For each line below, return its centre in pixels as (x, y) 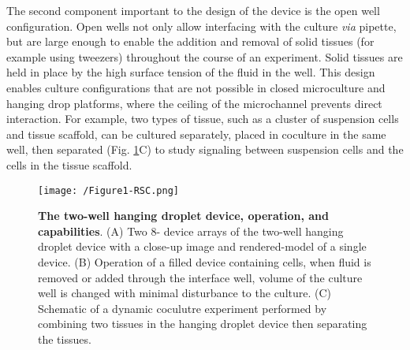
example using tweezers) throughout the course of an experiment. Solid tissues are (205, 56)
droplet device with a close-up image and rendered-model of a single (202, 246)
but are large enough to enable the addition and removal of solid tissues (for (190, 41)
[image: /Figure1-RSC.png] (108, 190)
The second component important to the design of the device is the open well (193, 10)
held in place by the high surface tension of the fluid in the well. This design (191, 72)
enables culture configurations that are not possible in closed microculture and (196, 87)
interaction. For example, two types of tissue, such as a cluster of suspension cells (203, 119)
